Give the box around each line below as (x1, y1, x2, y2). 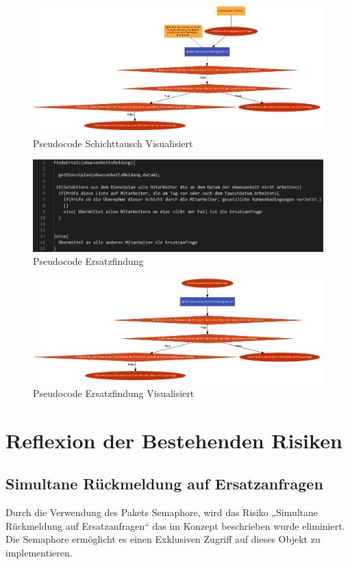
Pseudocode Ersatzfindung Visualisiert (33, 386, 195, 400)
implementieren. (5, 546, 73, 560)
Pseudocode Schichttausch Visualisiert (33, 136, 193, 150)
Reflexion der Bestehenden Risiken (5, 426, 342, 454)
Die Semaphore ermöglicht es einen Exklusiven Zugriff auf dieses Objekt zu (5, 532, 321, 546)
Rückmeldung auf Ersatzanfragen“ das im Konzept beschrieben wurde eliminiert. (5, 518, 345, 533)
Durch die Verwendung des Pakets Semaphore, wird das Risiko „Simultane (5, 505, 318, 520)
